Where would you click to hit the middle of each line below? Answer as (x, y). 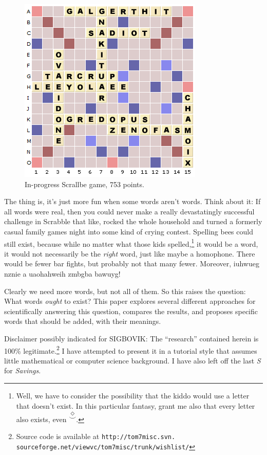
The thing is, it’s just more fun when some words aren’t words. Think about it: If (132, 201)
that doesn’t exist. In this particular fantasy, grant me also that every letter (136, 405)
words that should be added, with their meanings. (83, 321)
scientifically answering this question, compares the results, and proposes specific (131, 311)
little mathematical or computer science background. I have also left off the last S (132, 360)
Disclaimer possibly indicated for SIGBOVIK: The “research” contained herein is (131, 338)
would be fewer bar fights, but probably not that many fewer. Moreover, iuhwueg (132, 263)
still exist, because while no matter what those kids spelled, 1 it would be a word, (131, 243)
